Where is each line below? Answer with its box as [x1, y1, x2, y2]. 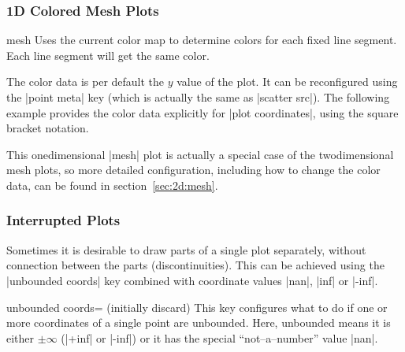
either [6, 329, 35, 346]
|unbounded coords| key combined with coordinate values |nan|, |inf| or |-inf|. [6, 272, 378, 288]
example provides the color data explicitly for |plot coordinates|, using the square [6, 104, 399, 120]
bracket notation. [6, 120, 89, 136]
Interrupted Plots [6, 210, 121, 230]
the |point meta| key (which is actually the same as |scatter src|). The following [6, 89, 390, 105]
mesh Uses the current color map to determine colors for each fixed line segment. [6, 31, 397, 48]
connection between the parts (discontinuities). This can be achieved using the [6, 257, 385, 273]
